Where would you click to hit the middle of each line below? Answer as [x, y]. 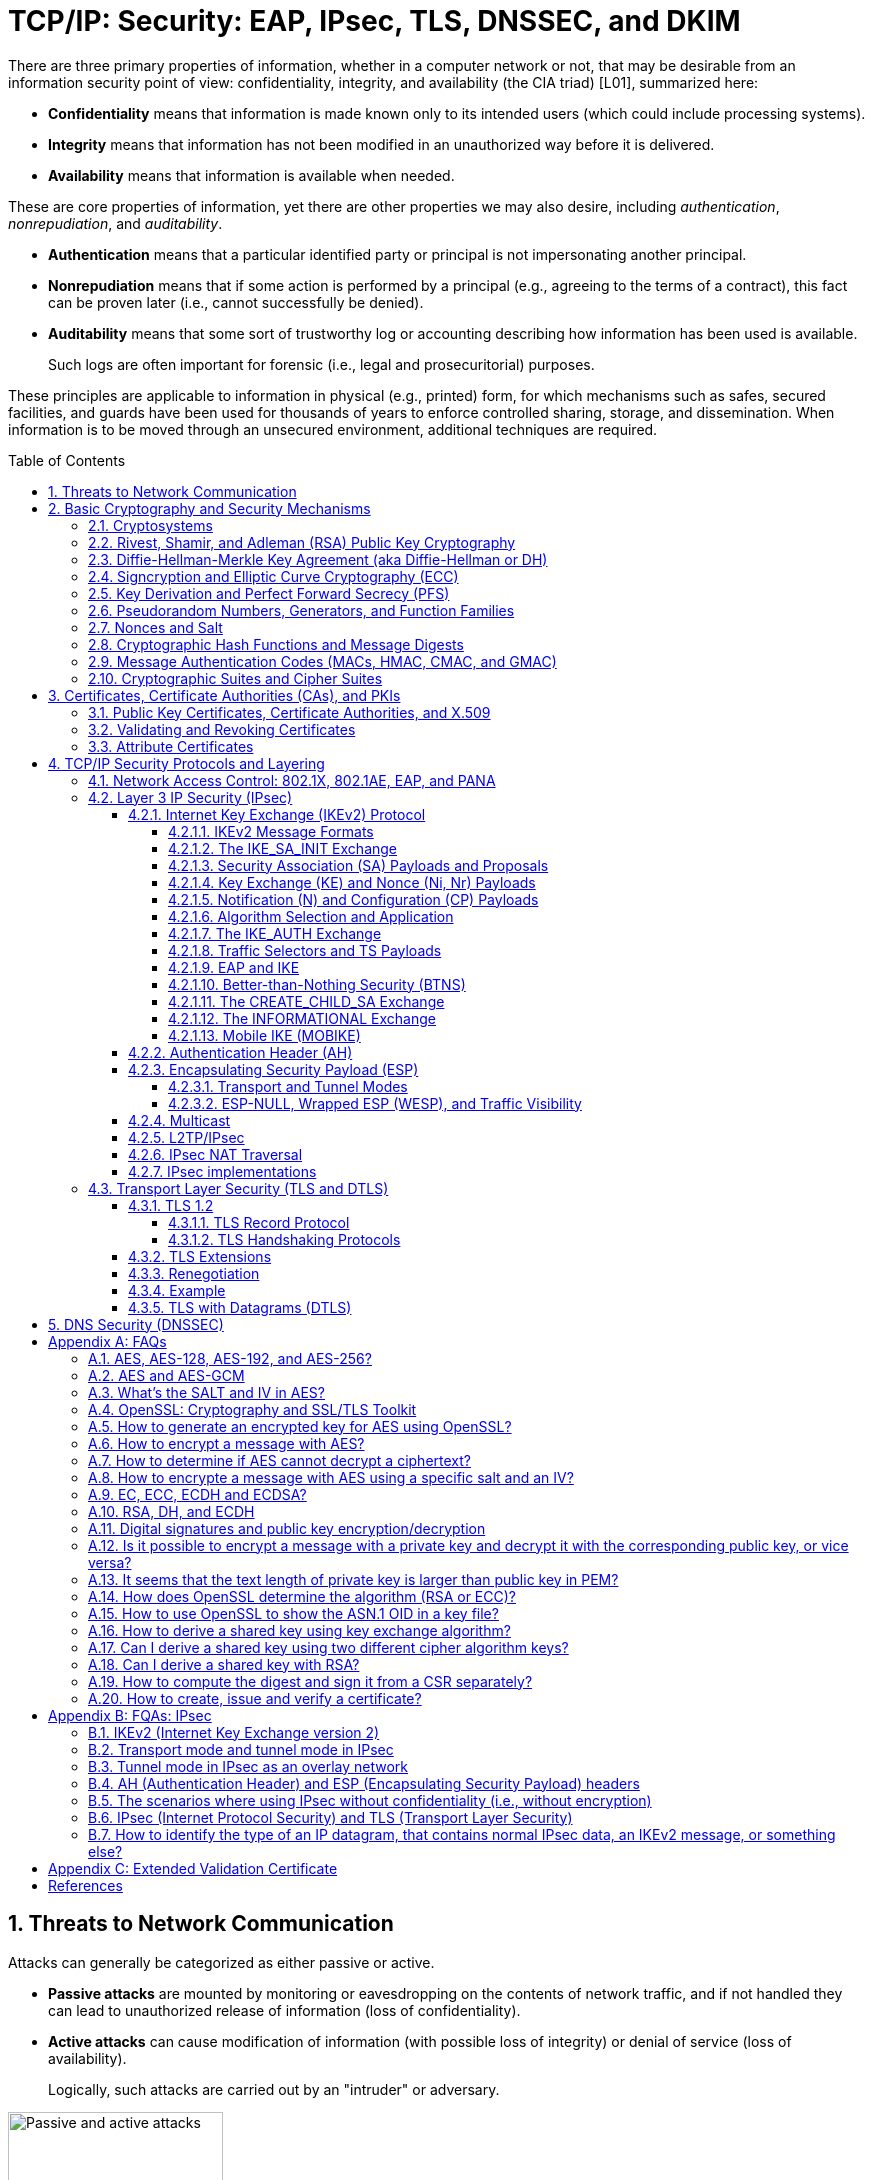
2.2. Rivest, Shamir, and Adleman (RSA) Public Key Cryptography [302, 542]
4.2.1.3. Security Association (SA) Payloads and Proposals [358, 865]
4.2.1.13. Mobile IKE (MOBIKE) [264, 1035]
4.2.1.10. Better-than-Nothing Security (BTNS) [317, 984]
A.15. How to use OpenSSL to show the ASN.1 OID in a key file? [293, 1613]
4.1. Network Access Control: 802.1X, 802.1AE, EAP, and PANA [292, 780]
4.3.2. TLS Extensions [200, 1256]
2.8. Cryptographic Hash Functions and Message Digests [276, 644]
